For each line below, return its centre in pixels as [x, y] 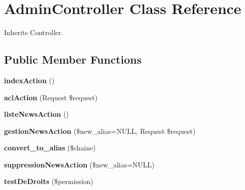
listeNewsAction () [37, 114]
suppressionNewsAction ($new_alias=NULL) [79, 164]
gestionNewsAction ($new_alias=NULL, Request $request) [100, 131]
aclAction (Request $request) [51, 97]
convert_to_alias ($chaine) [50, 148]
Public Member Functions [73, 59]
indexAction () [29, 80]
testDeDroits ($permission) [49, 181]
